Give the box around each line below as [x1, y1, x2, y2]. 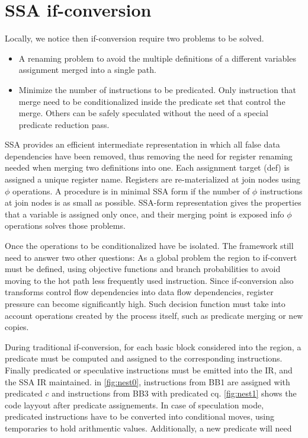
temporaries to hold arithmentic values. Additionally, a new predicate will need [5, 421, 292, 434]
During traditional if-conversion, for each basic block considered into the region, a [5, 340, 301, 353]
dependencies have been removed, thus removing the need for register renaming [5, 149, 293, 162]
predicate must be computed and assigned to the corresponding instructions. [5, 352, 283, 365]
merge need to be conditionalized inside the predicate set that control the [18, 95, 285, 107]
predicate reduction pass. [18, 118, 110, 130]
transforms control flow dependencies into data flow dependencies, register [5, 286, 274, 298]
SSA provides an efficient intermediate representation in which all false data [5, 138, 280, 151]
